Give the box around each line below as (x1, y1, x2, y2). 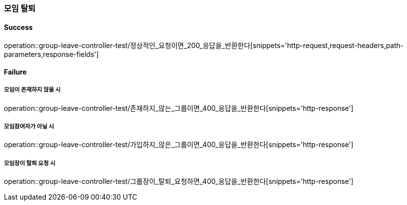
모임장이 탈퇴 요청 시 (4, 159, 56, 167)
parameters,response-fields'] (4, 50, 99, 59)
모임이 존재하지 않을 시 (4, 86, 61, 94)
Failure (4, 67, 27, 76)
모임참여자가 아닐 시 (4, 123, 54, 130)
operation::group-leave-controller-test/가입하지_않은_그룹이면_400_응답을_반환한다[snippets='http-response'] (4, 140, 354, 149)
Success (4, 23, 33, 31)
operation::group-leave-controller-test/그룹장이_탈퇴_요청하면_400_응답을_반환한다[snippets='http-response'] (4, 177, 354, 186)
